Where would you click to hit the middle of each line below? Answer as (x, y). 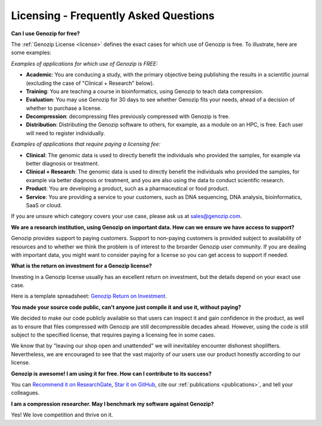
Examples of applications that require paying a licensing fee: (86, 144)
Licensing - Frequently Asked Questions (113, 16)
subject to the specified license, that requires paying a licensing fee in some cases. (113, 335)
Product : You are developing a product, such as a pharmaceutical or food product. (127, 189)
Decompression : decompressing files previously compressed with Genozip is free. (128, 117)
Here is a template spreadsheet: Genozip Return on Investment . (89, 296)
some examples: (31, 53)
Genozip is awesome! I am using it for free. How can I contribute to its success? (111, 373)
